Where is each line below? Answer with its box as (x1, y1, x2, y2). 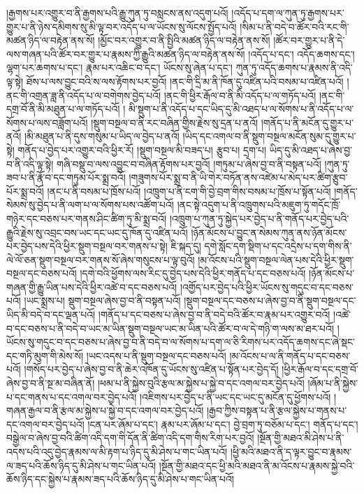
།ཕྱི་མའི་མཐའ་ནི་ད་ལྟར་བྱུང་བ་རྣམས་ (230, 444, 352, 458)
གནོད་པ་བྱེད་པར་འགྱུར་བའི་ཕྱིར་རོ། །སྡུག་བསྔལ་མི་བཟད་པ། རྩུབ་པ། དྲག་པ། (17, 142, 267, 157)
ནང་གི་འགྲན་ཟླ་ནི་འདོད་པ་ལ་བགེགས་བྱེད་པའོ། (6, 87, 161, 102)
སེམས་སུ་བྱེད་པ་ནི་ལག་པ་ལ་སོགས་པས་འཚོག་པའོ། (6, 197, 174, 212)
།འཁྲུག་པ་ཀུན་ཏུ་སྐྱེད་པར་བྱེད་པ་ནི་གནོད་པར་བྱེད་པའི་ (169, 211, 349, 225)
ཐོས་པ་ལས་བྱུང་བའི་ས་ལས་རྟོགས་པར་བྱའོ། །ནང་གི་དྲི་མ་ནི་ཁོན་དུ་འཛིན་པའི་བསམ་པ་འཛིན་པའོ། (26, 73, 344, 88)
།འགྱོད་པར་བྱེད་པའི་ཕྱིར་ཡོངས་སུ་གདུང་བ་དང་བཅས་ (180, 279, 354, 294)
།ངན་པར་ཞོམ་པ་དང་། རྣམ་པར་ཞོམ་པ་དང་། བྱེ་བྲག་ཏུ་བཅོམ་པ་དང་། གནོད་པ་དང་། (87, 416, 358, 431)
